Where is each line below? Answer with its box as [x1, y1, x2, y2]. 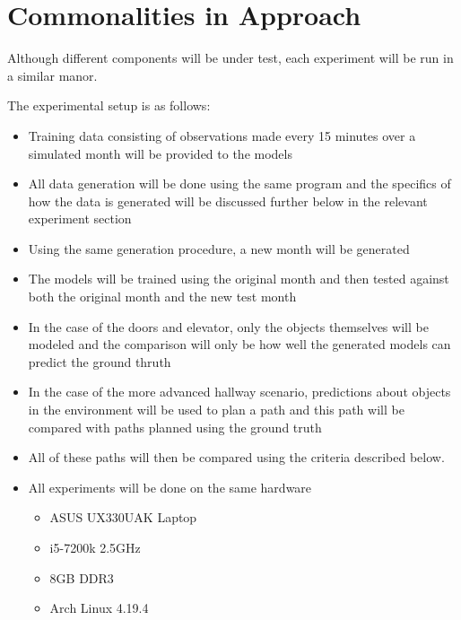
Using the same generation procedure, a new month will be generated [28, 239, 410, 258]
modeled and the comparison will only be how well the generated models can [28, 335, 451, 354]
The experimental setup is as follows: [7, 96, 211, 115]
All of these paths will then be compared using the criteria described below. [28, 448, 445, 467]
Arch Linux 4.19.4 [49, 598, 149, 617]
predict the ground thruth [28, 352, 171, 371]
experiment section [28, 209, 132, 228]
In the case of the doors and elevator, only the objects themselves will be [28, 317, 429, 336]
